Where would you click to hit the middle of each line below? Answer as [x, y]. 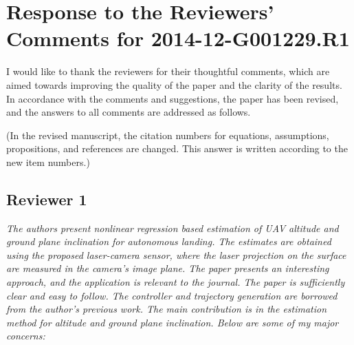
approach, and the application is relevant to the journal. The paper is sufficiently [176, 282]
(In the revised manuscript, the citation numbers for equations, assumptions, [168, 135]
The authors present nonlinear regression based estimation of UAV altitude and [173, 228]
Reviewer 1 [47, 199]
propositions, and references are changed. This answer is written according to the [177, 148]
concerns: [26, 336]
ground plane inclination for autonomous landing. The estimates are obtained [169, 241]
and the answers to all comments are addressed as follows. [129, 112]
